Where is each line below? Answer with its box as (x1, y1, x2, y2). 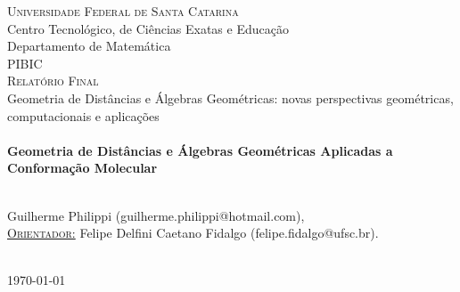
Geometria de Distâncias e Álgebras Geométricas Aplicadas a (7, 141, 393, 159)
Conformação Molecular (7, 158, 158, 177)
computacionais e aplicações (7, 106, 160, 125)
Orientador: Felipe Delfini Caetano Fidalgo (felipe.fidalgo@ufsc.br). (7, 223, 379, 242)
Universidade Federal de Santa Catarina (7, 2, 239, 20)
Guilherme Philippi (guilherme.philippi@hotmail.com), (7, 206, 305, 224)
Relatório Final (7, 71, 99, 90)
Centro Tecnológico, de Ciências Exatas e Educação (7, 19, 289, 37)
